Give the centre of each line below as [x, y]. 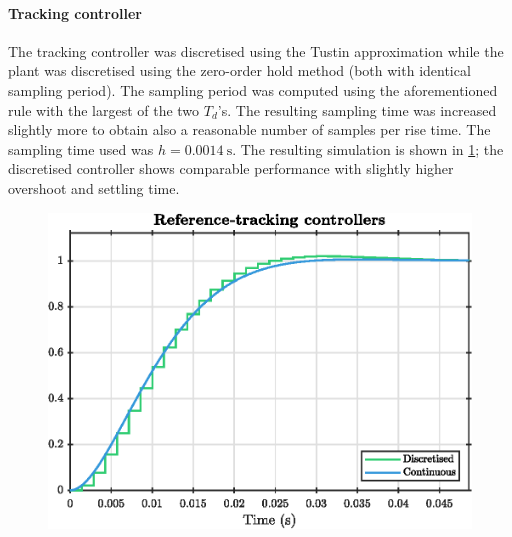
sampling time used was [81, 148]
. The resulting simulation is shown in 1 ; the [368, 148]
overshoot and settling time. [94, 187]
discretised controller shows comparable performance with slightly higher [231, 168]
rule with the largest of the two [104, 109]
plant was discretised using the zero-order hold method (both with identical [239, 70]
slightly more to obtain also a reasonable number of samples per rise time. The [249, 129]
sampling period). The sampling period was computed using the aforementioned [253, 89]
